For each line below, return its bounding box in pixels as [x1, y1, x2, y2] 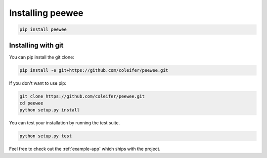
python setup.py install [19, 107, 80, 113]
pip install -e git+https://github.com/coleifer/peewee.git [19, 67, 169, 73]
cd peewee [19, 100, 44, 106]
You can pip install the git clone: [9, 54, 74, 60]
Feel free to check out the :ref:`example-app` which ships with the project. [9, 146, 161, 152]
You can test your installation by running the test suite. [9, 120, 120, 126]
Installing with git [9, 41, 64, 50]
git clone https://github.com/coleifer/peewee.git [19, 93, 145, 99]
